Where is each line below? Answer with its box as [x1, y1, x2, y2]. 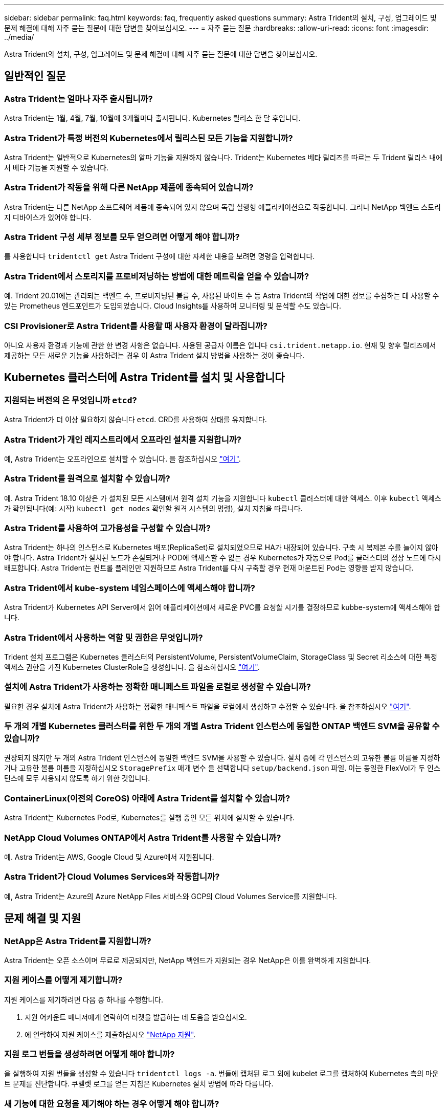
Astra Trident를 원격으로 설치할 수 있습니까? [4, 473, 170, 484]
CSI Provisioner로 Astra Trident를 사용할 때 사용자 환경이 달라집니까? [4, 320, 267, 331]
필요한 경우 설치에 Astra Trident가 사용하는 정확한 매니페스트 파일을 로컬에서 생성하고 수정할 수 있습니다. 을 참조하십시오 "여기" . [4, 702, 411, 711]
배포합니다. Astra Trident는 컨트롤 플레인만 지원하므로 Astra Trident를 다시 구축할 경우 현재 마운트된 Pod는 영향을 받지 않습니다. [4, 563, 414, 573]
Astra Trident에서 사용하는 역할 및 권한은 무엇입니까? [4, 632, 203, 643]
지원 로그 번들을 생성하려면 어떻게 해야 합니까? [4, 1049, 175, 1060]
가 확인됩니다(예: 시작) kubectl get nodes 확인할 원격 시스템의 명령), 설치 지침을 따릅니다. [4, 504, 303, 513]
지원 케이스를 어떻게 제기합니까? [4, 975, 123, 986]
